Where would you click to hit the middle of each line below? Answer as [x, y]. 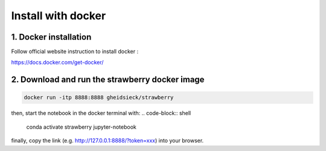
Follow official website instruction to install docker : [75, 52]
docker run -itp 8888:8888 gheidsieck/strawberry [99, 97]
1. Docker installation [51, 37]
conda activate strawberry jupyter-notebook [81, 127]
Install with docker [59, 16]
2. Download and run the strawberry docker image [108, 80]
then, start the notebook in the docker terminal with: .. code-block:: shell [101, 113]
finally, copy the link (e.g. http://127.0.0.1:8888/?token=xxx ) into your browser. [107, 141]
